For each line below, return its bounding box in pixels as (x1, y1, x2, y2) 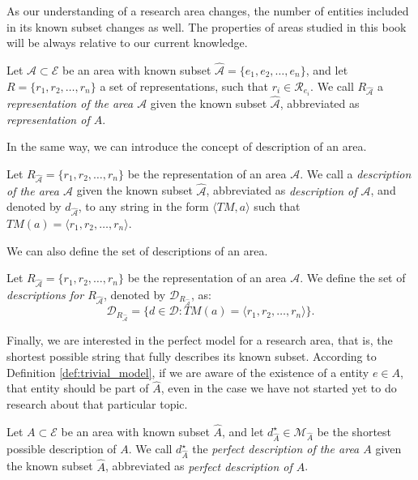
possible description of (6, 440, 117, 457)
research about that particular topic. (6, 395, 188, 412)
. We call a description (300, 165, 412, 182)
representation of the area (6, 94, 134, 111)
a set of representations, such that (100, 77, 269, 94)
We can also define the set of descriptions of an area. (6, 242, 268, 259)
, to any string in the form (78, 198, 209, 215)
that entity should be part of (6, 379, 149, 396)
